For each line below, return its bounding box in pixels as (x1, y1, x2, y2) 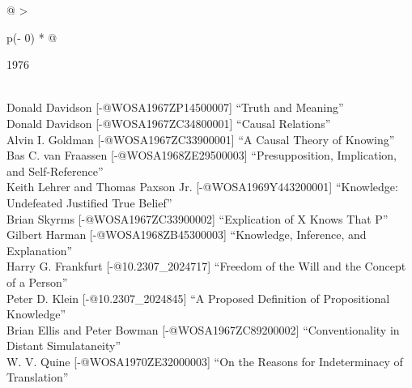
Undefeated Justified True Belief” (6, 194, 172, 211)
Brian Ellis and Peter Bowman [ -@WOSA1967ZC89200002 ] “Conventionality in (6, 321, 400, 338)
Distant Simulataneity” (6, 337, 121, 354)
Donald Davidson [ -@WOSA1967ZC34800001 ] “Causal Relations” (6, 114, 331, 131)
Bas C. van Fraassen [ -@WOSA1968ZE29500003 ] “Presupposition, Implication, (6, 147, 397, 164)
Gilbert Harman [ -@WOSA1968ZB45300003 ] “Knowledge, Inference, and (6, 226, 367, 243)
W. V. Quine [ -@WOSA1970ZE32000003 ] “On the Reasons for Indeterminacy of (6, 352, 403, 369)
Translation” (6, 369, 69, 386)
